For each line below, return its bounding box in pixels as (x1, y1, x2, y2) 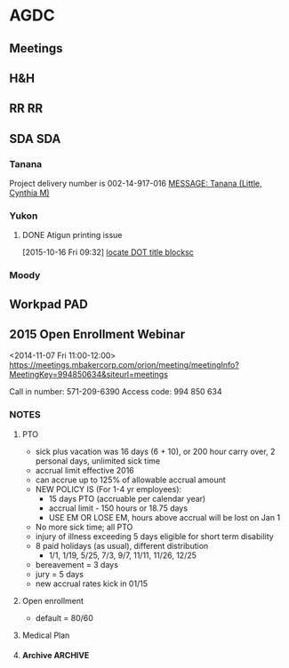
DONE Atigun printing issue (21, 230, 123, 241)
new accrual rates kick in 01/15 (35, 578, 149, 589)
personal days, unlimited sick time (35, 455, 161, 466)
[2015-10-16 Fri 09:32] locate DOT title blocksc (21, 247, 194, 258)
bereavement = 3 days (35, 559, 118, 569)
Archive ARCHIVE (21, 650, 90, 661)
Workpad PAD (9, 297, 89, 312)
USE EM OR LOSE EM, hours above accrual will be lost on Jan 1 (48, 512, 281, 522)
